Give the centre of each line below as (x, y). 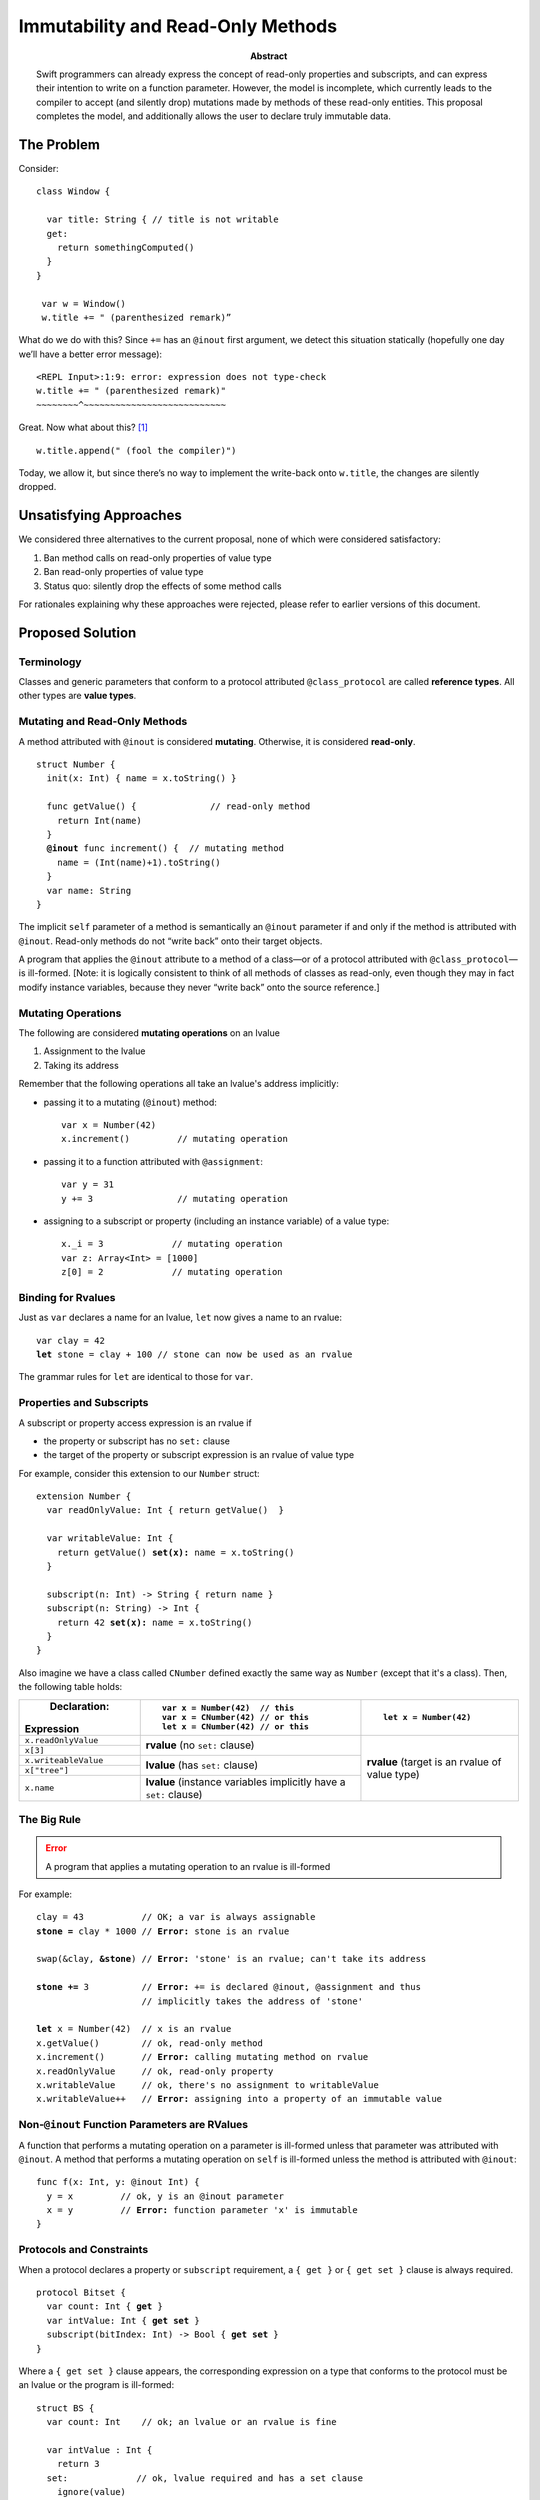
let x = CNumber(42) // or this (235, 1726)
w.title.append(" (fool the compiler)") (136, 450)
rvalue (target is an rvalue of (434, 1762)
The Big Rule (50, 1819)
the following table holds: (70, 1687)
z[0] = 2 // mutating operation (172, 1272)
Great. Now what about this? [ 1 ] (83, 427)
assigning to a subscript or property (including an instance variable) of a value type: (216, 1221)
